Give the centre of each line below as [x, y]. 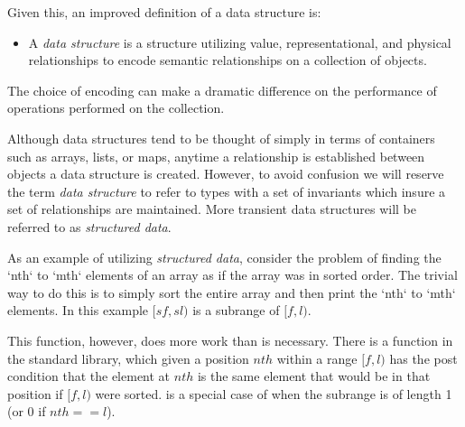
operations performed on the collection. [116, 108]
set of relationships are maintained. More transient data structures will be [212, 209]
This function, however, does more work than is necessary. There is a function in [230, 340]
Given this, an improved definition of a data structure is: [164, 12]
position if [35, 393]
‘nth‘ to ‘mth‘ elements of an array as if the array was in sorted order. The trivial [232, 275]
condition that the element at [89, 376]
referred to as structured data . [89, 226]
